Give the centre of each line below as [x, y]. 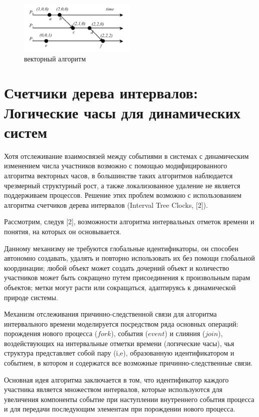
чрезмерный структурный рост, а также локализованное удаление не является [122, 185]
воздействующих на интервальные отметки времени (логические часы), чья [119, 343]
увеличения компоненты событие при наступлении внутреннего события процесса [129, 399]
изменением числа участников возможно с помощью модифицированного [115, 166]
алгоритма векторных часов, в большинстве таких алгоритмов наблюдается [118, 175]
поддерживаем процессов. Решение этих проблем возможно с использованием [123, 195]
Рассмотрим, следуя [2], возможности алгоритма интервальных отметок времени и [129, 221]
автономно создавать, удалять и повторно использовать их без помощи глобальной [129, 258]
